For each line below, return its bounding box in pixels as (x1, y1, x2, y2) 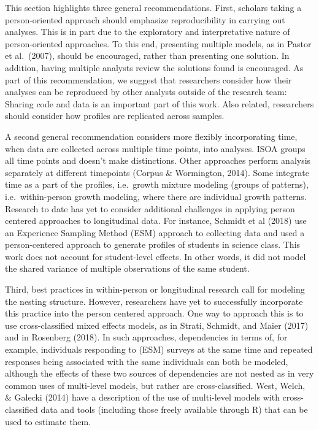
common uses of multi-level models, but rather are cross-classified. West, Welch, (5, 378, 306, 391)
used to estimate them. (5, 415, 91, 428)
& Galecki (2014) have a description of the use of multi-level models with (5, 391, 280, 404)
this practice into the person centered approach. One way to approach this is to (5, 307, 304, 320)
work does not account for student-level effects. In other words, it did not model (5, 250, 306, 263)
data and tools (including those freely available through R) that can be (40, 403, 308, 415)
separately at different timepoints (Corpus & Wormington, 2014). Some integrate (5, 166, 309, 179)
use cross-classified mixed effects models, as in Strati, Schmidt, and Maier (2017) (5, 318, 309, 331)
